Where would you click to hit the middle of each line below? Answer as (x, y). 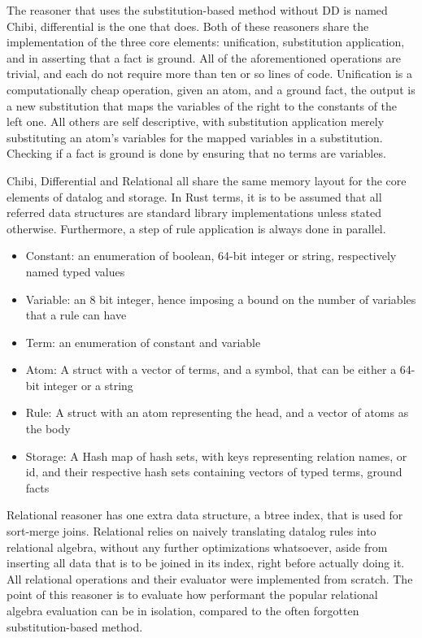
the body (48, 429)
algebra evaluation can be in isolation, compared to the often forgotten (183, 610)
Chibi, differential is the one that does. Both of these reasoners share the (188, 26)
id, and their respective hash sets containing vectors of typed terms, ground (214, 472)
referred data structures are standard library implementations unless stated (194, 213)
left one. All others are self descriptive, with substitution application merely (196, 122)
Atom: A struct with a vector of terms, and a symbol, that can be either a (211, 369)
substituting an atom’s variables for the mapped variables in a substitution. (195, 137)
